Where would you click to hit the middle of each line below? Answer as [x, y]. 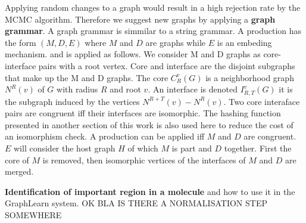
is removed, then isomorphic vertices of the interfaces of [144, 159]
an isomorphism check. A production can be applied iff [105, 136]
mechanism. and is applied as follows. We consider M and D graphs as [133, 54]
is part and [192, 148]
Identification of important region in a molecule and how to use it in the [150, 191]
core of [17, 159]
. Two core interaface [262, 101]
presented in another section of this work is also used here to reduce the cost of [149, 124]
